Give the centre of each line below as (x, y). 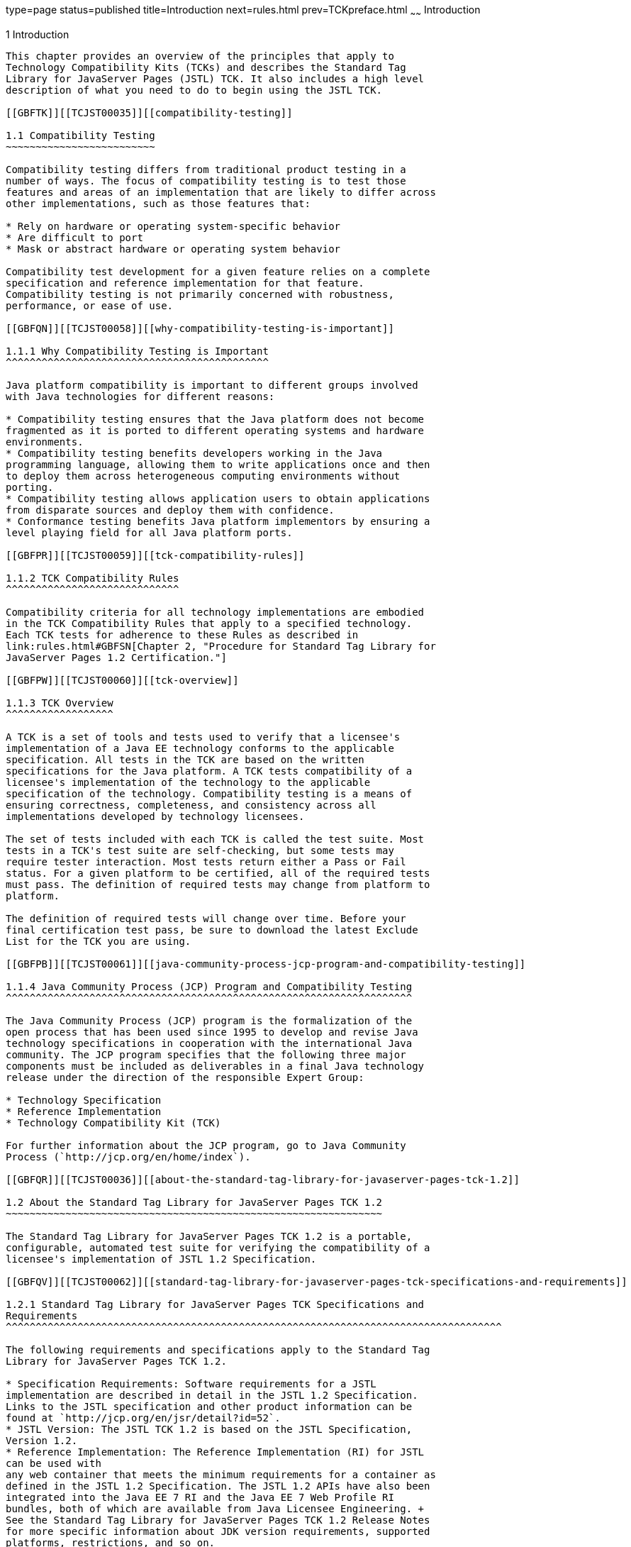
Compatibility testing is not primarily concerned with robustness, (200, 294)
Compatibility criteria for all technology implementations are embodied (215, 612)
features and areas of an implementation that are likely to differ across (221, 192)
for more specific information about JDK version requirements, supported (218, 1531)
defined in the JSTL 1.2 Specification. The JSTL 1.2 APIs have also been (218, 1486)
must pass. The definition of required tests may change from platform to (218, 884)
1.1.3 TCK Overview (60, 703)
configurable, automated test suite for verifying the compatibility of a (218, 1247)
